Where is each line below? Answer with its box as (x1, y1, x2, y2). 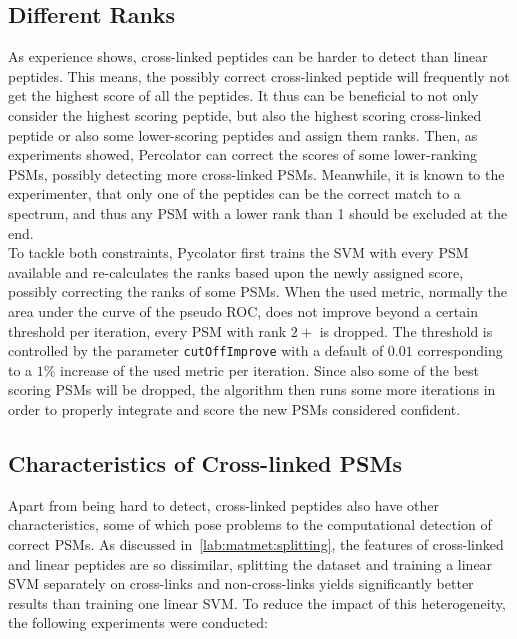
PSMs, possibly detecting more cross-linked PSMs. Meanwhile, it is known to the (8, 163, 505, 184)
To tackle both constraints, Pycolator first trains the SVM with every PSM (8, 242, 469, 263)
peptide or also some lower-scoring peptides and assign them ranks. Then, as (8, 124, 478, 145)
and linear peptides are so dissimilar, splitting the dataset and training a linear (8, 553, 493, 574)
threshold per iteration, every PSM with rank (8, 320, 287, 341)
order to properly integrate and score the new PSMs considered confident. (8, 398, 461, 419)
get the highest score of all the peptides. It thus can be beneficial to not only (8, 85, 479, 106)
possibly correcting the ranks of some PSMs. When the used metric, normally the (8, 281, 508, 302)
